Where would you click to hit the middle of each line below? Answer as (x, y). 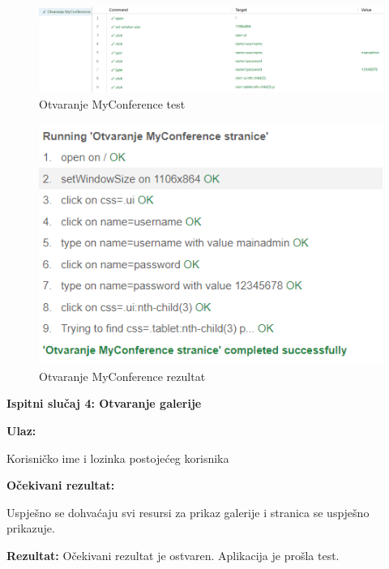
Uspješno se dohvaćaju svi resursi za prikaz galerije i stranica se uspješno (188, 512)
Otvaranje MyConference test (112, 104)
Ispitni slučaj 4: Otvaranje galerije (104, 403)
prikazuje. (31, 528)
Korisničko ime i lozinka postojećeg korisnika (118, 458)
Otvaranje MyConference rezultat (122, 376)
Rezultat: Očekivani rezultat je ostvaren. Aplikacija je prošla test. (173, 555)
